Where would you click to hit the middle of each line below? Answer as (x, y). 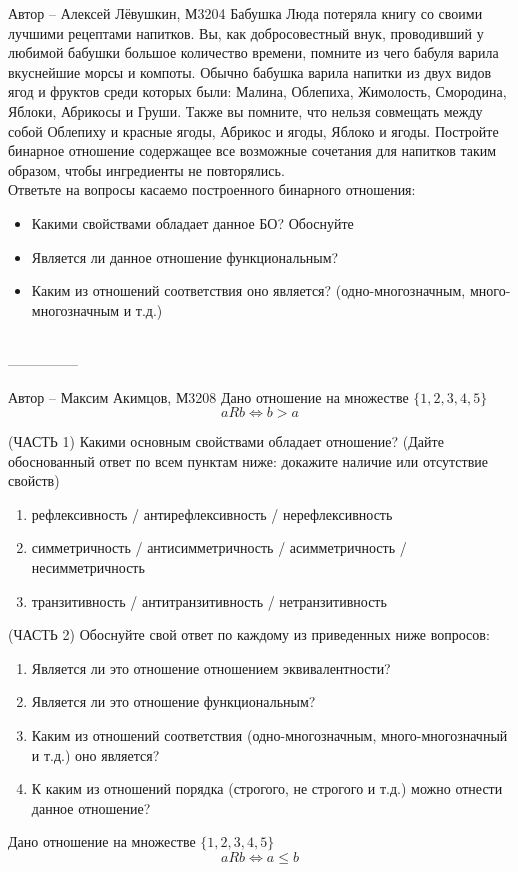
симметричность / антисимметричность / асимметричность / (219, 547)
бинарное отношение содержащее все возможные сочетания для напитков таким (252, 150)
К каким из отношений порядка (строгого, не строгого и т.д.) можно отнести (267, 788)
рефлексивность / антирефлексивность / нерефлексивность (212, 513)
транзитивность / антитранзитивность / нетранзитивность (209, 600)
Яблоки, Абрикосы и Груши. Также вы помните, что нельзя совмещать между (245, 110)
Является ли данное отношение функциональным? (185, 256)
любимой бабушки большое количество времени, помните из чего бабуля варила (253, 52)
